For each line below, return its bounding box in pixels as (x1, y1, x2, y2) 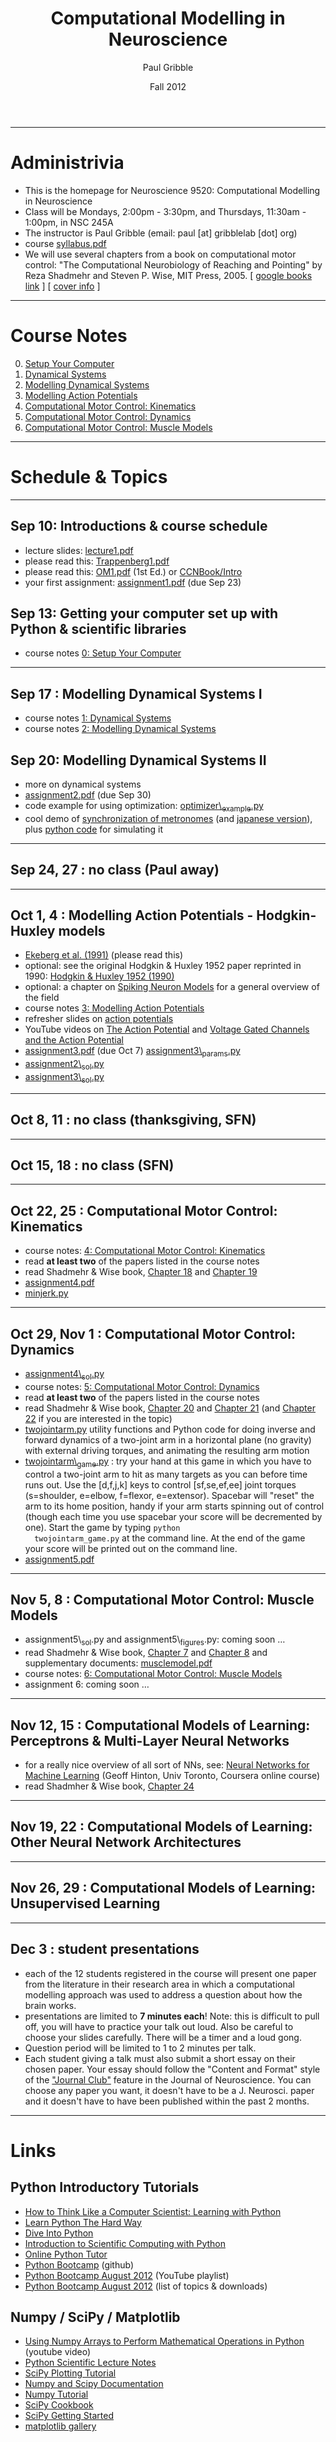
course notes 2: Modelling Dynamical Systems (24, 723, 217, 735)
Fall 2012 (149, 80, 187, 92)
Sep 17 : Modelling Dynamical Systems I (10, 685, 263, 702)
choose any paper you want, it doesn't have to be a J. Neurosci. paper (24, 2084, 315, 2096)
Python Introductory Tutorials (10, 2179, 200, 2196)
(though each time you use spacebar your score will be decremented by (24, 1510, 323, 1522)
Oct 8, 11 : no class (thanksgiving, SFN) (10, 1112, 257, 1129)
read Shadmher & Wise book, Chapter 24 (24, 1780, 195, 1792)
